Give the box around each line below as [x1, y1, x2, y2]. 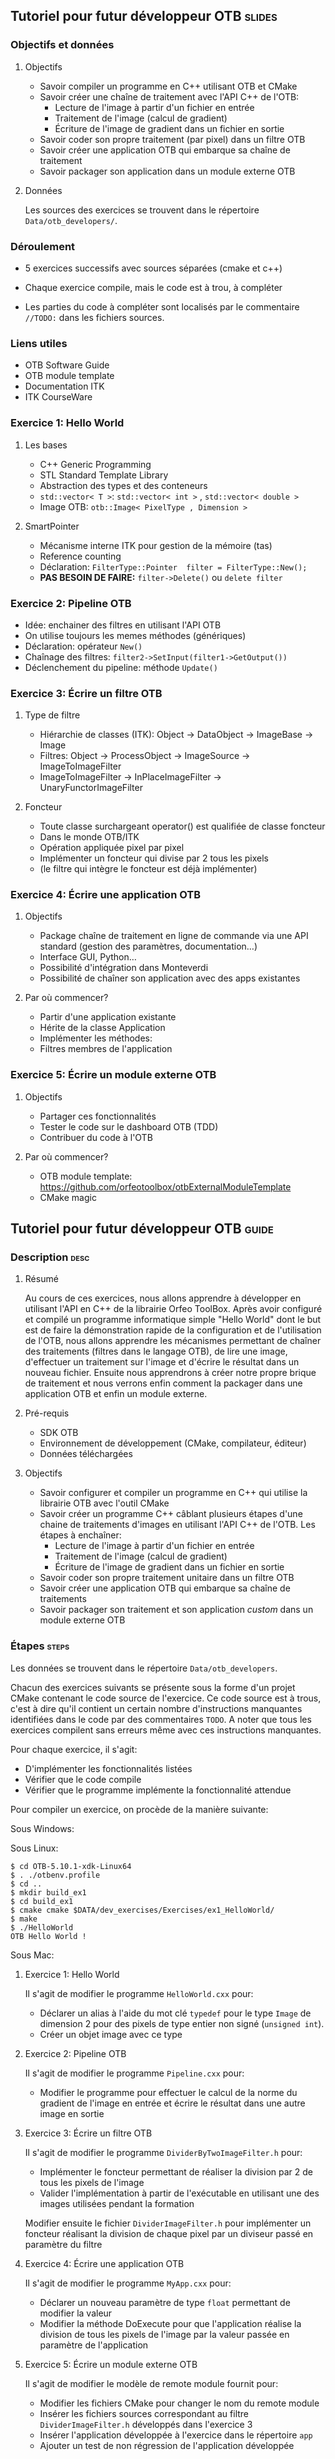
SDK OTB [39, 1427, 79, 1439]
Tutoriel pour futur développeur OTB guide [10, 1220, 274, 1238]
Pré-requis [24, 1407, 70, 1419]
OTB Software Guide [24, 359, 110, 371]
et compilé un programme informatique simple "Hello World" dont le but [24, 1314, 322, 1326]
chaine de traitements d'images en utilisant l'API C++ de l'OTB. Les [39, 1519, 316, 1531]
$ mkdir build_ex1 [10, 1887, 87, 1898]
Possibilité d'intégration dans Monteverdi [39, 962, 209, 974]
